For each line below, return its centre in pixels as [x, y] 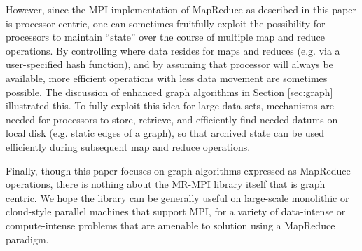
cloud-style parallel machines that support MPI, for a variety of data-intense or [176, 211]
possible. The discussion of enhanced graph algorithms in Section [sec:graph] [169, 91]
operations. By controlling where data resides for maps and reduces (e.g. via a [173, 50]
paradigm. [27, 239]
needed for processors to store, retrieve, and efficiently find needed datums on [172, 119]
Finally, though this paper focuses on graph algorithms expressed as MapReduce [178, 170]
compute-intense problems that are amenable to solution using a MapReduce [170, 225]
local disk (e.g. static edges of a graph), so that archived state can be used [165, 133]
